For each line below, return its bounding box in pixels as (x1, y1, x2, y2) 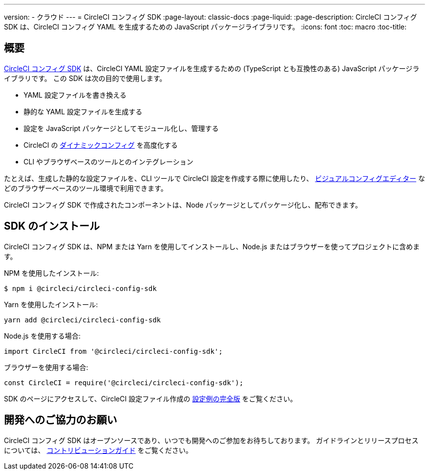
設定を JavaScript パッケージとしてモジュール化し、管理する (24, 124, 219, 132)
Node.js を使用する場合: (4, 331, 81, 340)
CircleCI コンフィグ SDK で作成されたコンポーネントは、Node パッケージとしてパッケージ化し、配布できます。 (4, 200, 362, 209)
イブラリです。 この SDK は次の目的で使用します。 (4, 74, 167, 82)
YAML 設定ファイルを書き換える (24, 90, 127, 99)
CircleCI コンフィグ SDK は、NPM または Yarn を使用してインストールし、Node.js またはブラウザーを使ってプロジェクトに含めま (4, 242, 420, 251)
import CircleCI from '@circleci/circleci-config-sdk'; (4, 347, 223, 355)
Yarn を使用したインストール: (4, 300, 98, 309)
